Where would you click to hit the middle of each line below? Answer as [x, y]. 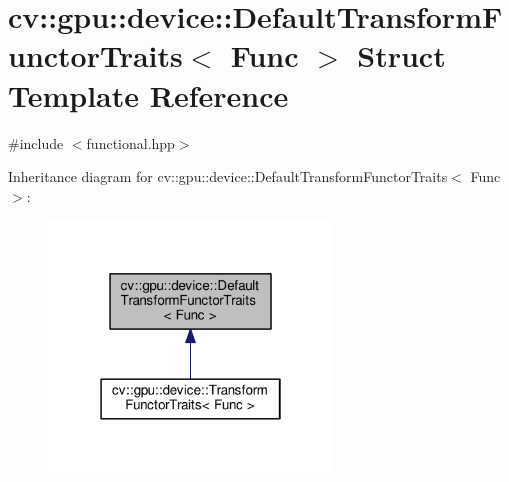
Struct [401, 55]
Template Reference [148, 94]
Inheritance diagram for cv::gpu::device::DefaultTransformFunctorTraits [228, 176]
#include [36, 142]
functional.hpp [130, 142]
